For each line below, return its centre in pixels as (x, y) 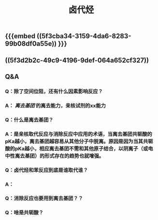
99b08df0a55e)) (31, 44)
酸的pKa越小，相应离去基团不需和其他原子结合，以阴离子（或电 (79, 148)
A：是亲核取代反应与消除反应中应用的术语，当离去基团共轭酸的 (79, 134)
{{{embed (20, 36)
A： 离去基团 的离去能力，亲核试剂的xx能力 (56, 106)
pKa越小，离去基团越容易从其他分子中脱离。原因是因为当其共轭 (79, 141)
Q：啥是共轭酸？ (24, 213)
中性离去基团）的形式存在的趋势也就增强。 (55, 156)
